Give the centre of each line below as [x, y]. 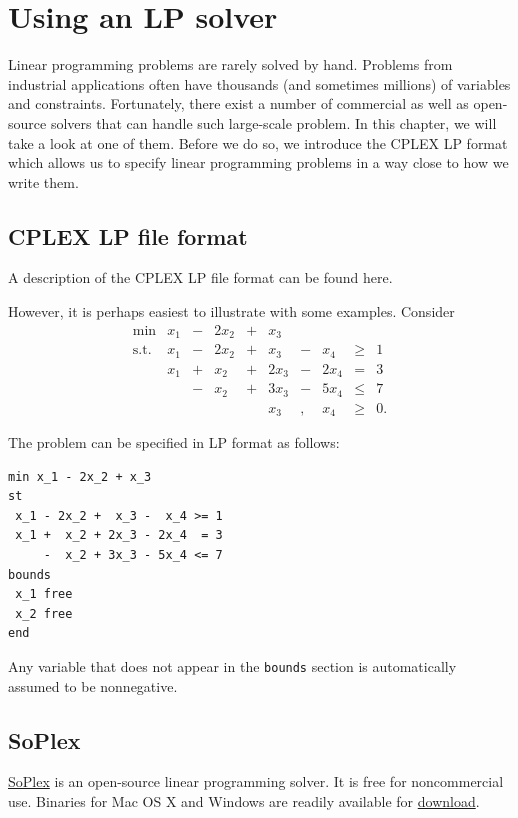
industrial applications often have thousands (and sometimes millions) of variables [259, 83]
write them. [43, 181]
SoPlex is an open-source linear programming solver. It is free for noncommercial [256, 781]
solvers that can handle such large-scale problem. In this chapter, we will [273, 122]
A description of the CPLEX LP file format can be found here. [200, 277]
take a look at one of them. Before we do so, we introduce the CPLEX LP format [258, 142]
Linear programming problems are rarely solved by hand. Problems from [230, 64]
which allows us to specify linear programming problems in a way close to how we [258, 162]
